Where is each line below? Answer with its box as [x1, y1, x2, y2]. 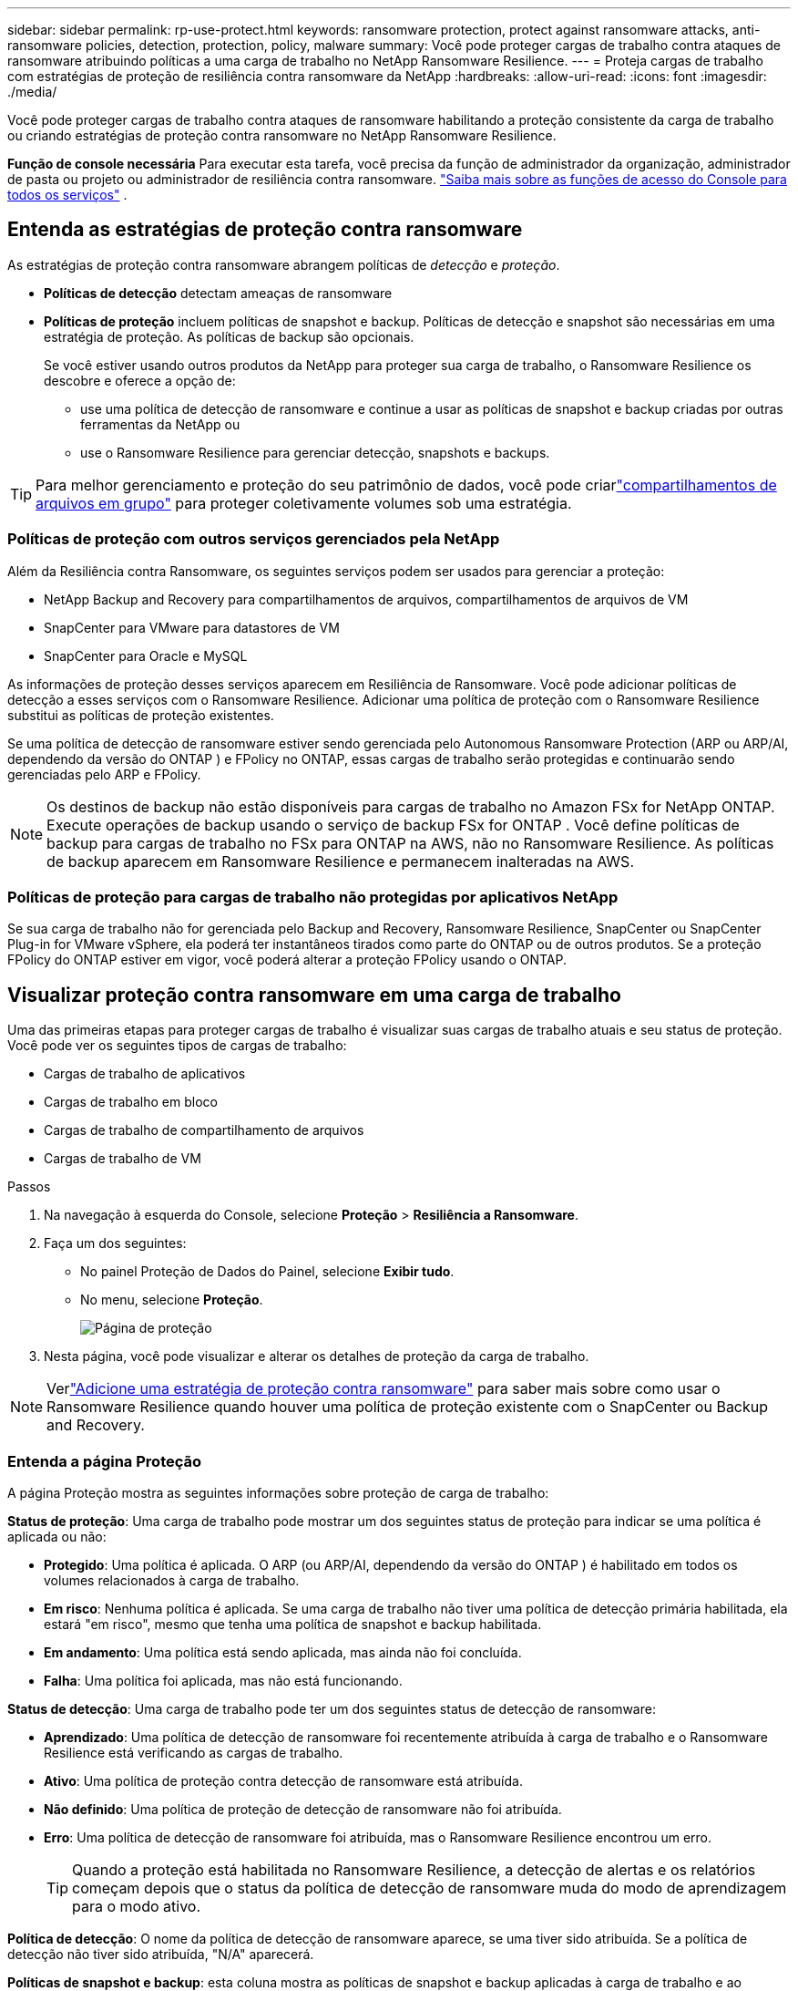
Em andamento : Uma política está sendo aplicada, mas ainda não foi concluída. [44, 1644, 522, 1660]
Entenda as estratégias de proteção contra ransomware [7, 218, 523, 242]
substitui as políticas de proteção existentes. [7, 707, 274, 723]
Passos [7, 1179, 51, 1195]
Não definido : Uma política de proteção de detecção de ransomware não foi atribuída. [44, 1800, 562, 1817]
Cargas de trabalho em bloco [44, 1094, 218, 1110]
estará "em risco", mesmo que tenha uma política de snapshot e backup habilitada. [44, 1615, 542, 1632]
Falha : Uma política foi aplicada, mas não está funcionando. [44, 1672, 403, 1688]
